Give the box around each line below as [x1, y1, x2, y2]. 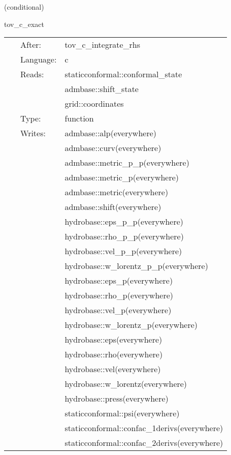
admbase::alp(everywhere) [64, 127, 156, 139]
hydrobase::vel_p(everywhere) [64, 304, 172, 316]
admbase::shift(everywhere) [64, 201, 161, 213]
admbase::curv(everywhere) [64, 142, 161, 154]
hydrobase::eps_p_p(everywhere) [64, 216, 184, 228]
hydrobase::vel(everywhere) [64, 363, 161, 375]
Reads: [20, 68, 44, 80]
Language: [20, 53, 57, 66]
